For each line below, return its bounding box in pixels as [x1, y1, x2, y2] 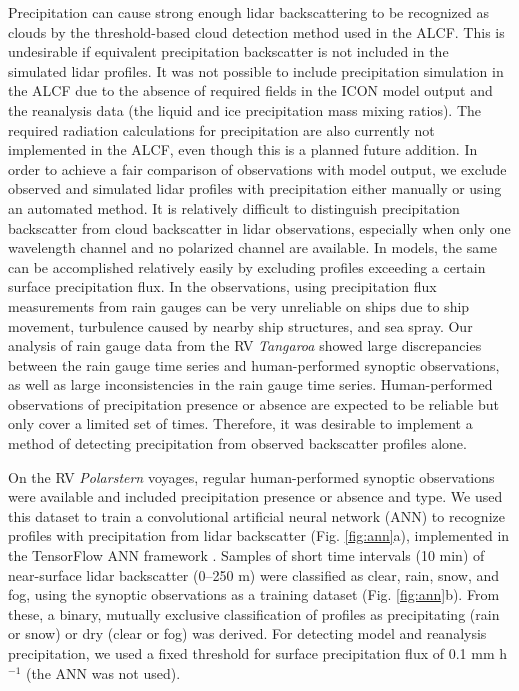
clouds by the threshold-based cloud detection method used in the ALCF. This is [8, 21, 505, 42]
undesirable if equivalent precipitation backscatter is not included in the [8, 41, 449, 62]
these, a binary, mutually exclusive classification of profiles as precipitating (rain [8, 603, 500, 624]
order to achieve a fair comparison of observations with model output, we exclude [8, 158, 507, 179]
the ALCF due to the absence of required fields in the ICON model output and [8, 80, 493, 101]
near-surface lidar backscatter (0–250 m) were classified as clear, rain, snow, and [8, 564, 500, 585]
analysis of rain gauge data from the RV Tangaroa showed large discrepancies [8, 335, 482, 356]
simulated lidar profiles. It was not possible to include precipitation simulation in [8, 60, 504, 81]
